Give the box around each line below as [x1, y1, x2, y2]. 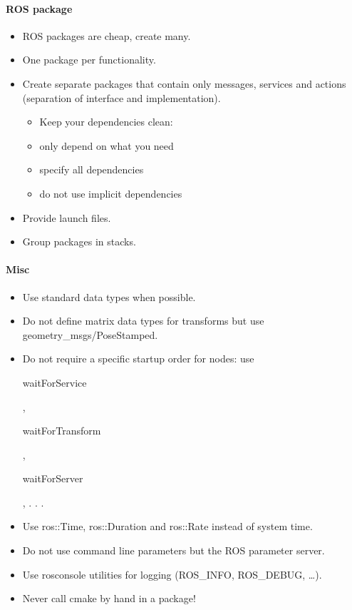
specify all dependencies [39, 162, 144, 177]
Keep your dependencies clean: [39, 114, 173, 129]
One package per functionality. [22, 52, 156, 67]
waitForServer [22, 471, 83, 486]
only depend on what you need [39, 138, 174, 153]
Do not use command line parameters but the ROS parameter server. [22, 543, 325, 558]
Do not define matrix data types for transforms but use [22, 313, 264, 328]
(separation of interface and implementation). [22, 90, 221, 105]
